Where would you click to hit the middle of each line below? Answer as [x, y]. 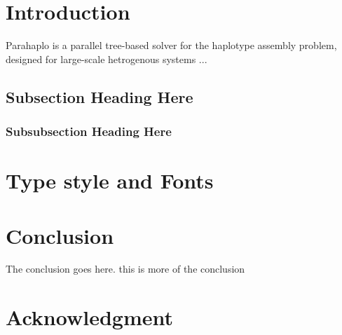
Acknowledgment [89, 317]
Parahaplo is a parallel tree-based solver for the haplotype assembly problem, [171, 45]
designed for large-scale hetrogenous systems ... [107, 59]
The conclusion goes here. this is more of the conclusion [125, 269]
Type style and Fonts [110, 180]
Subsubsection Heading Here [89, 131]
